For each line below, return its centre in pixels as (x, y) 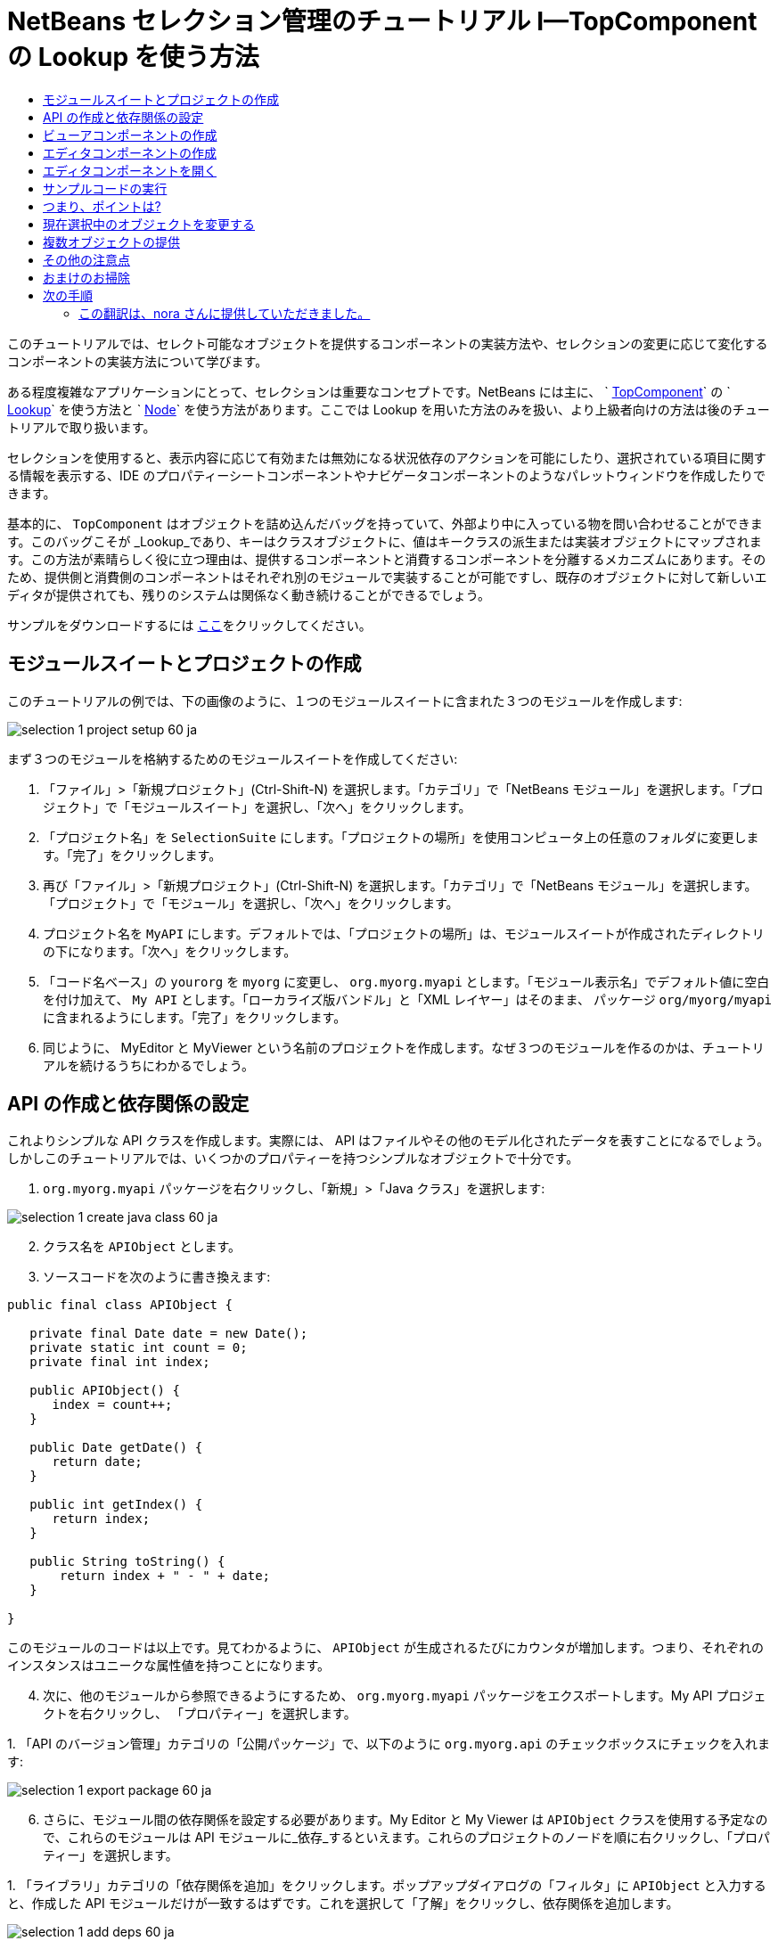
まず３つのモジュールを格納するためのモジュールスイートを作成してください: (233, 758)
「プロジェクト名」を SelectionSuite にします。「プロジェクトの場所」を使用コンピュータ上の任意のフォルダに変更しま (401, 837)
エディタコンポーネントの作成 (130, 152)
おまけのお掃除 (86, 277)
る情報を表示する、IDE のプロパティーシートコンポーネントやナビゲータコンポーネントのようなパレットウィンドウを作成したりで (387, 475)
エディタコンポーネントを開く (130, 170)
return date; (97, 1462)
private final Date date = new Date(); (169, 1334)
